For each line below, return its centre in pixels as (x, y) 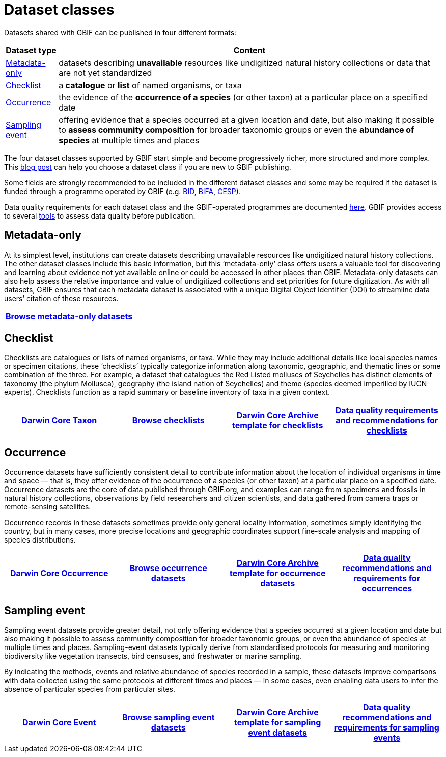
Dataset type (31, 50)
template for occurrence (277, 573)
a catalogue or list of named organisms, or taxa (150, 85)
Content (249, 50)
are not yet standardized (105, 73)
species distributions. (40, 540)
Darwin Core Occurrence (59, 573)
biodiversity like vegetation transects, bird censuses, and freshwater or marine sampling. (153, 656)
